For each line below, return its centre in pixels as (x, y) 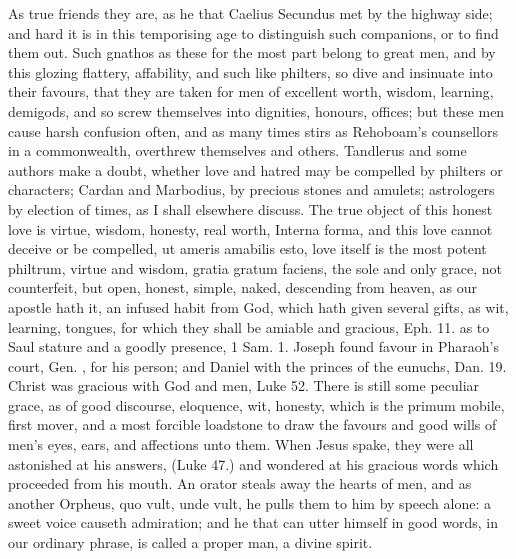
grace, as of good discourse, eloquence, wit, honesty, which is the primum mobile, (256, 404)
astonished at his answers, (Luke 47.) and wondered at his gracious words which (253, 463)
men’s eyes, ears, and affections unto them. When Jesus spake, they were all (241, 444)
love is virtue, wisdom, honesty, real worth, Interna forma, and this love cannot (250, 228)
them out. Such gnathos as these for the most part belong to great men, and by (252, 52)
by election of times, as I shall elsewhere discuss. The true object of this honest (250, 208)
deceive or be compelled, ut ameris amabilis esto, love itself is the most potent (247, 248)
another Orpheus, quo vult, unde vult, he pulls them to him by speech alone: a (249, 502)
